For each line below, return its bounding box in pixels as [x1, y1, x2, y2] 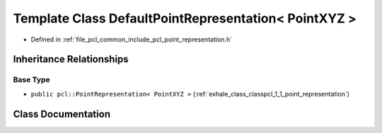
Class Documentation [13, 108, 111, 120]
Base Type [13, 75, 50, 84]
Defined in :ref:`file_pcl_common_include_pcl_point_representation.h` [30, 35, 233, 44]
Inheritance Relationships [13, 53, 129, 65]
